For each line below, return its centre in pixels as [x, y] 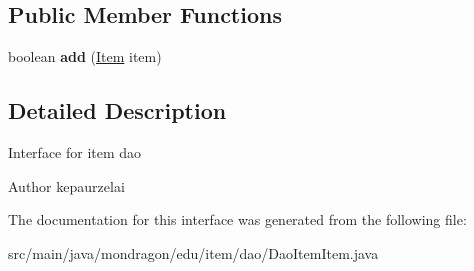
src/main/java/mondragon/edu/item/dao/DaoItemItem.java [193, 252]
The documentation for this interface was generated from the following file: [237, 219]
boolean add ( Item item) [85, 56]
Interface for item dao [75, 152]
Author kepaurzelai [66, 185]
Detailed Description [117, 110]
